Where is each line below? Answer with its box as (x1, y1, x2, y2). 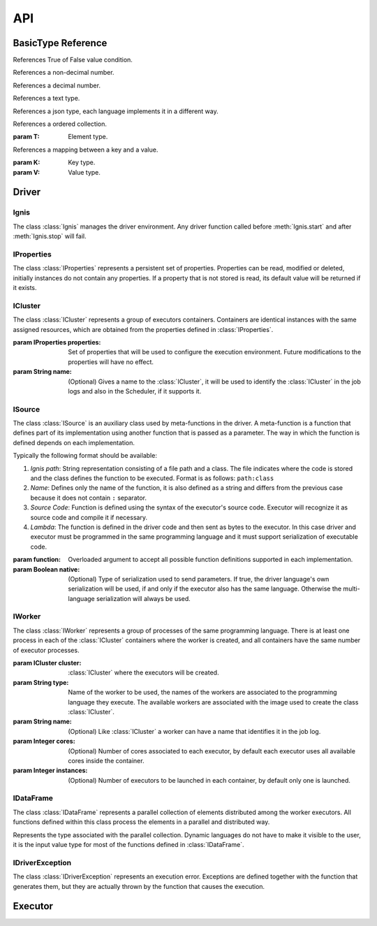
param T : (13, 133, 40, 141)
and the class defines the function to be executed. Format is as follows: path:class (30, 474, 274, 482)
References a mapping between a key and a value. (13, 145, 158, 154)
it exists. (13, 284, 38, 292)
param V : (13, 168, 40, 176)
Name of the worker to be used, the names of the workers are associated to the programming (68, 688, 338, 697)
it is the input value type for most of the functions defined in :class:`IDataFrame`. (13, 841, 244, 849)
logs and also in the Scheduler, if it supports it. (68, 386, 202, 395)
